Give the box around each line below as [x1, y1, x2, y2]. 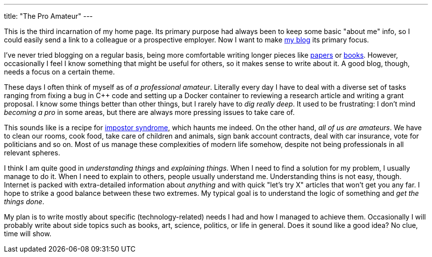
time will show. [4, 229, 52, 238]
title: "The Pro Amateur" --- [4, 12, 93, 20]
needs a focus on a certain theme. [4, 68, 115, 76]
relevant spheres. [4, 148, 60, 157]
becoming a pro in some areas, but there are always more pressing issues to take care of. [4, 108, 295, 116]
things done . [4, 197, 44, 206]
